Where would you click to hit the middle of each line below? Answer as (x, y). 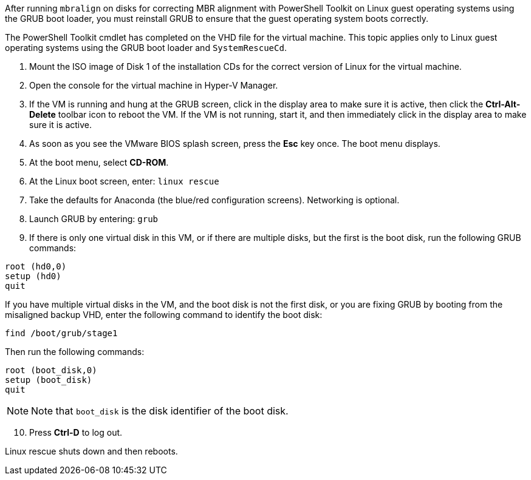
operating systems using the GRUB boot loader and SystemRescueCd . (146, 48)
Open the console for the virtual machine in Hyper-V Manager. (154, 85)
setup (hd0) (33, 276)
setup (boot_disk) (49, 380)
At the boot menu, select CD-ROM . (99, 162)
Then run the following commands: (75, 352)
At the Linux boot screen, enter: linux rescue (124, 181)
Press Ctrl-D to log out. (76, 432)
